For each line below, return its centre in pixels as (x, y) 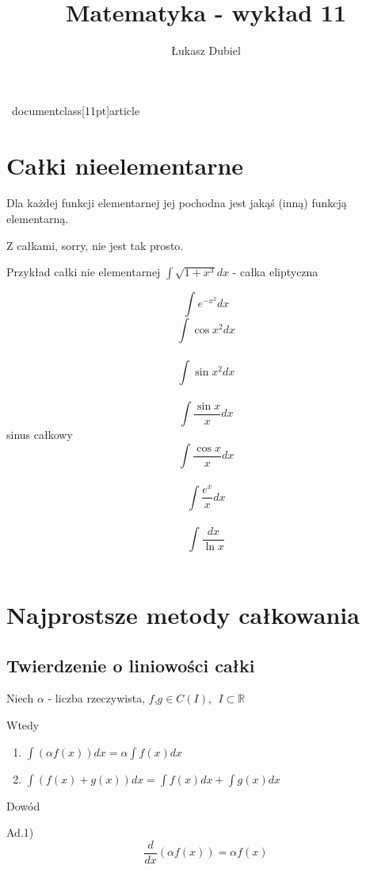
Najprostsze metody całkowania (183, 614)
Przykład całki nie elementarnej (84, 272)
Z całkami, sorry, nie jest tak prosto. (95, 245)
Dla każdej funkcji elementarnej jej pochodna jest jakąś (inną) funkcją (177, 203)
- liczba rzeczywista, (97, 698)
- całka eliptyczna (275, 272)
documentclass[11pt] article (76, 110)
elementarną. (38, 219)
